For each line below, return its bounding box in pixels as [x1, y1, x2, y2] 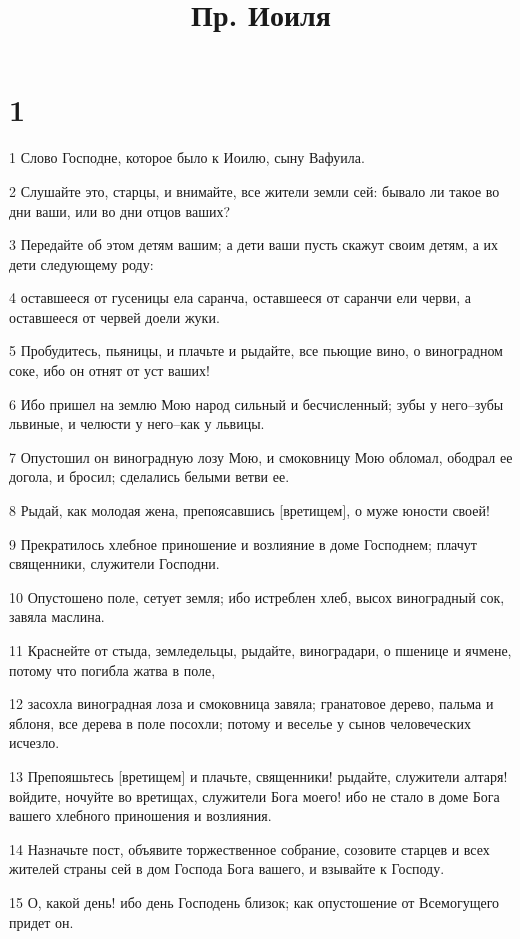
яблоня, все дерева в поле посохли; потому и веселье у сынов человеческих [9, 712, 471, 733]
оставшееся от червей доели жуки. [9, 306, 220, 327]
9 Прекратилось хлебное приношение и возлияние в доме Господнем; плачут [9, 533, 477, 554]
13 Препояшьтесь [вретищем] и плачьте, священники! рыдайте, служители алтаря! [9, 765, 508, 786]
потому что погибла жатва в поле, [9, 659, 216, 680]
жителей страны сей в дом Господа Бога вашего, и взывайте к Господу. [9, 858, 445, 879]
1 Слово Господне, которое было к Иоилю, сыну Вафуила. [9, 147, 365, 168]
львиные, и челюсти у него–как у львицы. [9, 413, 265, 434]
